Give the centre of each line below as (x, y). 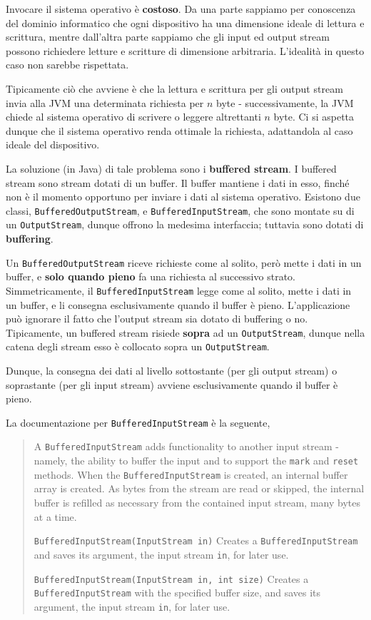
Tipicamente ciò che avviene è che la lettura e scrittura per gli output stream (174, 88)
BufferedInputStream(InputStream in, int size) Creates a (171, 578)
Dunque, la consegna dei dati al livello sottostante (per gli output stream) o (172, 371)
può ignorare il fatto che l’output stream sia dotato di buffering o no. (157, 319)
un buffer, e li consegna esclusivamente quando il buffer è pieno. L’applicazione (178, 304)
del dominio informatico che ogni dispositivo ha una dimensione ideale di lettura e (185, 22)
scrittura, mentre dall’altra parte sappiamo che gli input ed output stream (168, 37)
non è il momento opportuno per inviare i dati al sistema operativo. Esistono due (183, 197)
